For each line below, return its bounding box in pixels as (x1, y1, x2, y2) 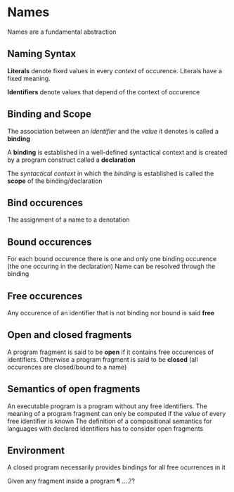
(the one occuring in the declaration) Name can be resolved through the (7, 262, 216, 271)
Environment (7, 445, 65, 457)
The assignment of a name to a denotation (7, 215, 130, 224)
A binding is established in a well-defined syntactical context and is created (7, 148, 228, 156)
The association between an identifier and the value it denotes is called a (7, 127, 219, 135)
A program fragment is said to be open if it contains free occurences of (7, 348, 214, 356)
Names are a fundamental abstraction (7, 27, 117, 36)
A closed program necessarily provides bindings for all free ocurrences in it (7, 463, 226, 472)
